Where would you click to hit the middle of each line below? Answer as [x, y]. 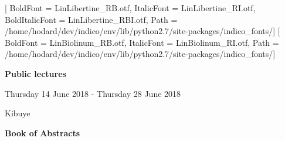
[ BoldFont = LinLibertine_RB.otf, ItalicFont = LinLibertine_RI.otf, [130, 8]
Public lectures [35, 73]
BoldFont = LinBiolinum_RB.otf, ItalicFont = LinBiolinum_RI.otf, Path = [142, 42]
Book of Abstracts [43, 132]
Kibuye [18, 113]
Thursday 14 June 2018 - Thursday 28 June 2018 [93, 93]
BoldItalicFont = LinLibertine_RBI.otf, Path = [91, 19]
